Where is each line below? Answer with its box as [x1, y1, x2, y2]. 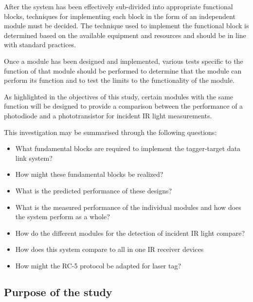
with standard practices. [4, 39, 76, 50]
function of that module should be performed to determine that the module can [4, 65, 242, 75]
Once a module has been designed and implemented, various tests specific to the [4, 56, 243, 66]
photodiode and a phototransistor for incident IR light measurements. [4, 110, 212, 120]
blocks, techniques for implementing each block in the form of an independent [4, 11, 235, 21]
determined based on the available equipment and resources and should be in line [4, 30, 246, 40]
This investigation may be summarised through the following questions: [4, 127, 217, 137]
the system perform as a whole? [15, 211, 110, 222]
